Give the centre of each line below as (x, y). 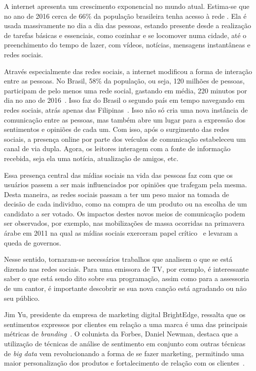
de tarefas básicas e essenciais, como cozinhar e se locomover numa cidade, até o (125, 35)
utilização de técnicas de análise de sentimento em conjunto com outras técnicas (125, 343)
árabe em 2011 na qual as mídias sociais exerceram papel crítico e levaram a (121, 233)
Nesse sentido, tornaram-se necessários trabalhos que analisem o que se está (118, 259)
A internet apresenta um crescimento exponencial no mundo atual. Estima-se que (127, 6)
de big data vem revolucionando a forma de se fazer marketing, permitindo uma (124, 353)
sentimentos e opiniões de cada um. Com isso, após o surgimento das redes (117, 129)
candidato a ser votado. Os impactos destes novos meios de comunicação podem (125, 213)
